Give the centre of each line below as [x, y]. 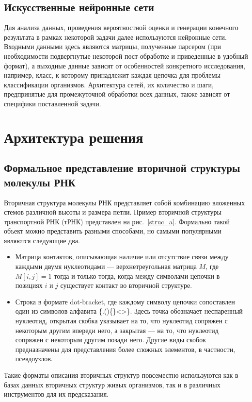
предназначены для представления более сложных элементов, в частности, [125, 349]
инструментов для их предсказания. [56, 394]
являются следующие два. [42, 240]
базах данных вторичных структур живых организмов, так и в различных [112, 384]
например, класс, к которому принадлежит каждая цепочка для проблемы [112, 75]
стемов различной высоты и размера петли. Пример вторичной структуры [113, 212]
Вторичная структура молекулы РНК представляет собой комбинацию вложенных [125, 202]
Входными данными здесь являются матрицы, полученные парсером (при [113, 46]
